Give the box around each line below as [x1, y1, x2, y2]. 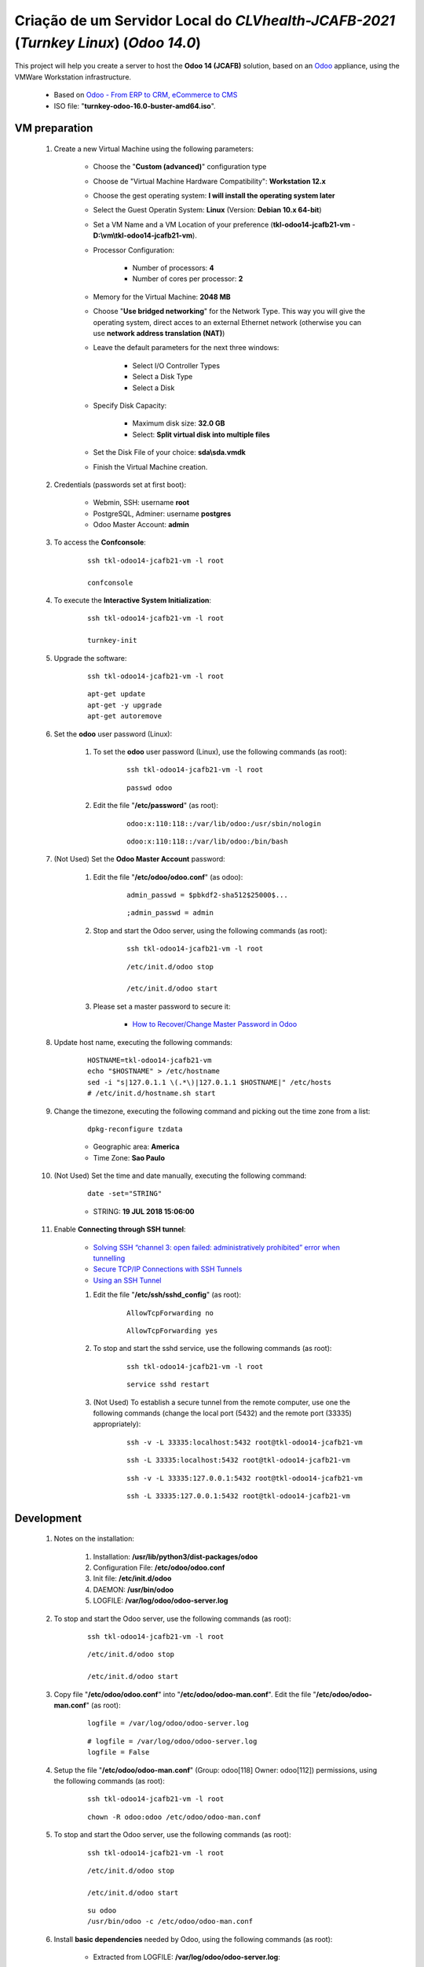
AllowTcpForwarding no [126, 1308, 214, 1317]
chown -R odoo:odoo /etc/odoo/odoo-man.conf [87, 1812, 262, 1821]
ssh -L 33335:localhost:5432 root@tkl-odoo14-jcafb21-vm [126, 1456, 351, 1465]
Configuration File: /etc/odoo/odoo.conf [93, 1563, 225, 1573]
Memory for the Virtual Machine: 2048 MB [93, 292, 231, 301]
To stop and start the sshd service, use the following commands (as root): [93, 1344, 332, 1353]
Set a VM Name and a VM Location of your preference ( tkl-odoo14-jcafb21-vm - [93, 220, 356, 229]
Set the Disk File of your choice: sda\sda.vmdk [93, 448, 247, 457]
